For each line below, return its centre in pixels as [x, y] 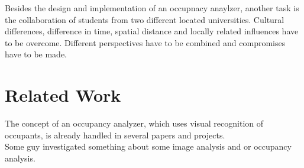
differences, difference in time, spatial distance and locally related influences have [152, 31]
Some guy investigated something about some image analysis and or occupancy [148, 146]
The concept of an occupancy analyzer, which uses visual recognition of [134, 123]
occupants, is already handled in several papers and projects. [115, 135]
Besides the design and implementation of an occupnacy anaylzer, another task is [152, 8]
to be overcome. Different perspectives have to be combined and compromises [145, 42]
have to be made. [36, 54]
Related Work [63, 95]
